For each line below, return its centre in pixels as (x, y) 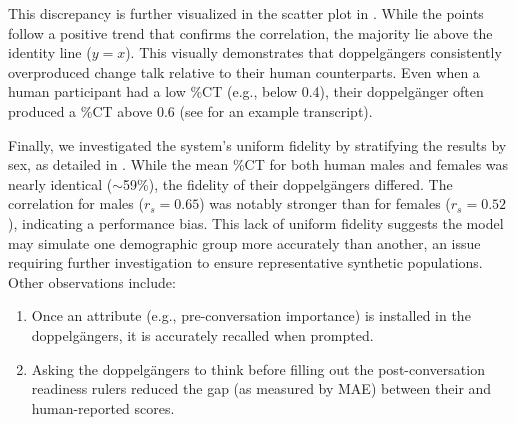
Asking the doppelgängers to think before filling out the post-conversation (258, 368)
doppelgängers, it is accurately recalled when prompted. (202, 334)
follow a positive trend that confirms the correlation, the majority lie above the (250, 32)
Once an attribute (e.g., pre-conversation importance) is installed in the (251, 315)
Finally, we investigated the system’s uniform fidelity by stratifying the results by (257, 144)
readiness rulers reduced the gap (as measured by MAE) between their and (261, 388)
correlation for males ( (76, 203)
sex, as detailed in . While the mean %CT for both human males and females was (258, 164)
